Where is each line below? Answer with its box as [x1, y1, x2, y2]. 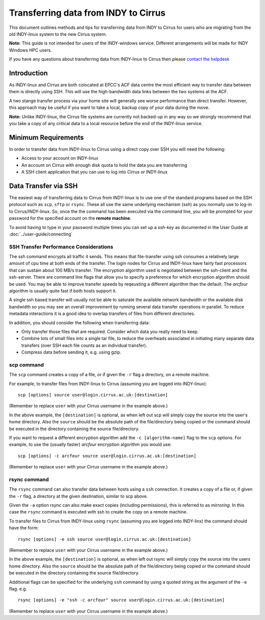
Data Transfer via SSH [9, 181, 78, 190]
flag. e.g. [9, 586, 27, 592]
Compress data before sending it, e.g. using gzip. [21, 349, 121, 355]
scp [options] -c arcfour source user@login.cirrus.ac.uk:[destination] [18, 453, 196, 459]
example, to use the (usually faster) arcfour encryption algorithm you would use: [9, 441, 172, 447]
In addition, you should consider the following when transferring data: [9, 319, 150, 326]
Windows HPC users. [9, 47, 52, 53]
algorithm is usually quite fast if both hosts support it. [9, 288, 117, 294]
